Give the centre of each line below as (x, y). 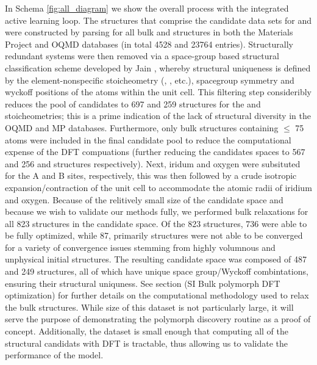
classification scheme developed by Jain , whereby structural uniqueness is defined (158, 67)
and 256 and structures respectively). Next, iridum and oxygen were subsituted (153, 163)
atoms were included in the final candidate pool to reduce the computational (148, 139)
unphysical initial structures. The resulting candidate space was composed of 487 (156, 259)
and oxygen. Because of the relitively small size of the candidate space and (144, 199)
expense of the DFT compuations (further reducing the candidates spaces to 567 (155, 152)
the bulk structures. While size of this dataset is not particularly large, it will (149, 307)
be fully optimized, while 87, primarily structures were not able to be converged (154, 235)
